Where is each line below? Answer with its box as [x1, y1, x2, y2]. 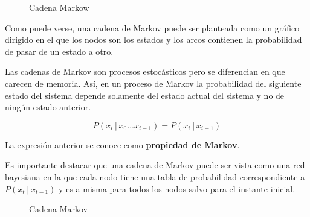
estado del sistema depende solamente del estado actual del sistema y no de [5, 89, 285, 101]
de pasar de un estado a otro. [5, 45, 114, 57]
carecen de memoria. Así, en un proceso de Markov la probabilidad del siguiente [5, 77, 302, 89]
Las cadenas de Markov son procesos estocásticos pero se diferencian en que [5, 65, 285, 78]
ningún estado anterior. [5, 101, 91, 113]
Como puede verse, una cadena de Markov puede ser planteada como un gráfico [5, 21, 300, 34]
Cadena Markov [29, 203, 88, 215]
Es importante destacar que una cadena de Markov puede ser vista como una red [5, 159, 305, 171]
